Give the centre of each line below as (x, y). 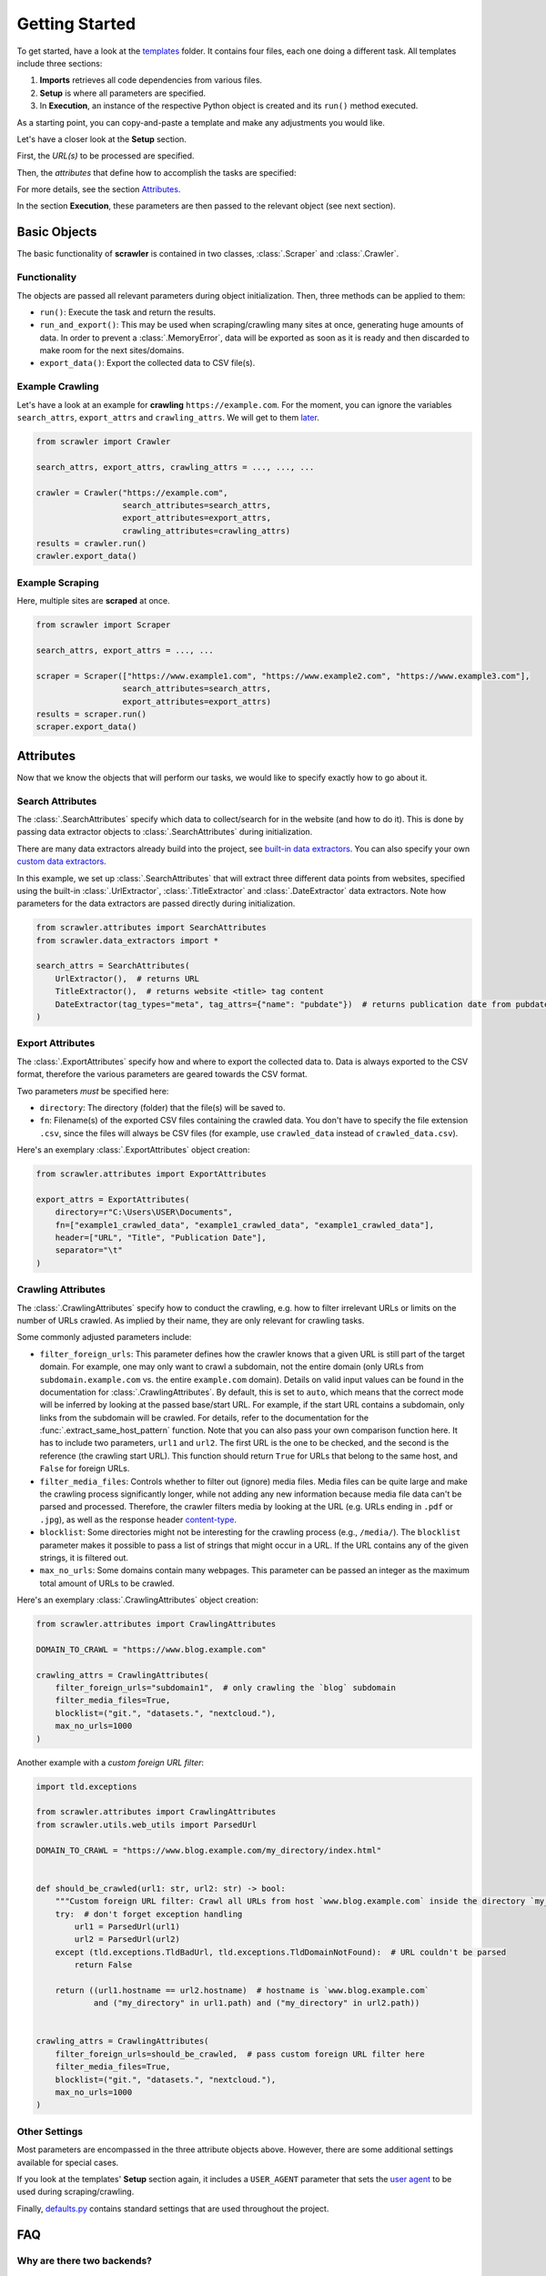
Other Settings (50, 2131)
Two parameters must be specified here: (93, 1091)
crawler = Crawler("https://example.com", (132, 493)
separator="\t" (89, 1250)
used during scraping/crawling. (76, 2192)
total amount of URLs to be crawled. (107, 1583)
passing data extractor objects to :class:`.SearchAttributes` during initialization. (165, 832)
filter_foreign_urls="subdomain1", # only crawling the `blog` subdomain (225, 1688)
